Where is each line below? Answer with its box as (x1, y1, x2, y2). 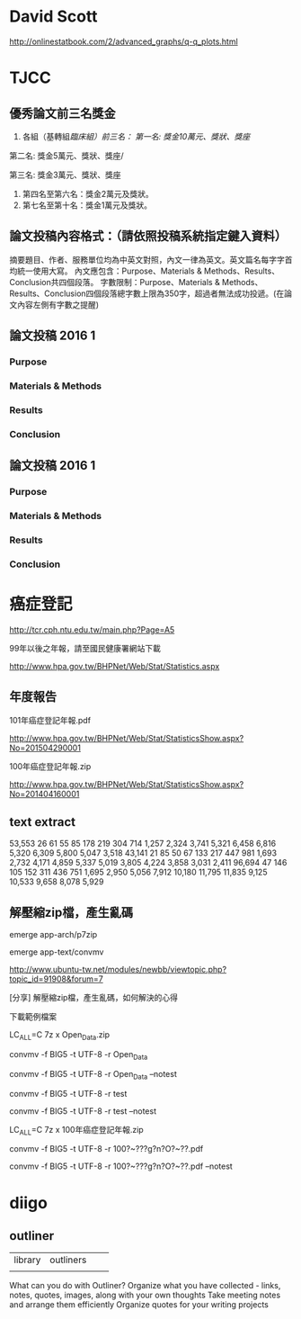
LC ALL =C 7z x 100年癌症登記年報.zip (9, 1124, 144, 1137)
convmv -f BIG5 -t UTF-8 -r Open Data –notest (9, 1068, 177, 1081)
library (13, 1253, 41, 1266)
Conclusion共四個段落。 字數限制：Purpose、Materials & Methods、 (9, 276, 263, 287)
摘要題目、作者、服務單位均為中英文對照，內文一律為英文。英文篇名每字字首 (9, 254, 293, 265)
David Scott (9, 6, 98, 27)
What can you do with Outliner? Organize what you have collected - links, (9, 1280, 281, 1291)
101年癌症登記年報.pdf (9, 714, 92, 725)
